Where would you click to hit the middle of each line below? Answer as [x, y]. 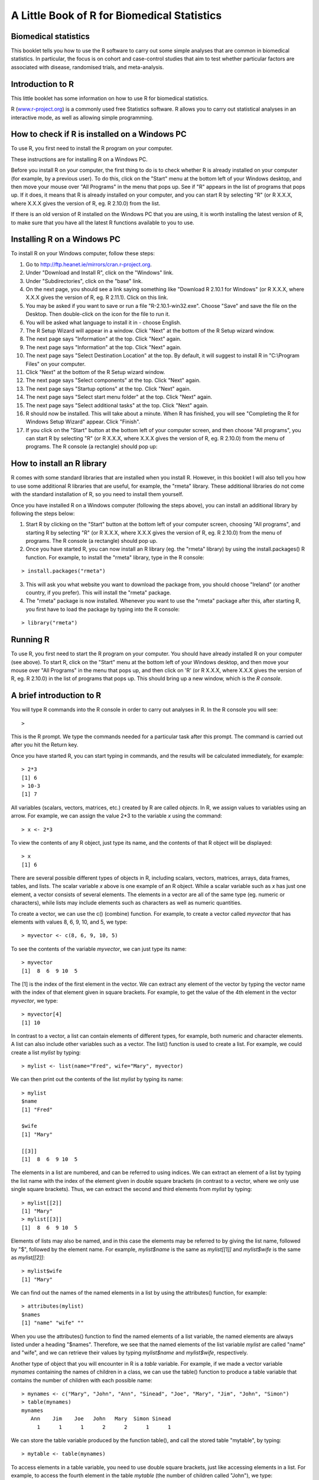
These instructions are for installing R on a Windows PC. [79, 159]
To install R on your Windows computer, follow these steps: [83, 253]
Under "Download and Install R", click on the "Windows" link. [100, 273]
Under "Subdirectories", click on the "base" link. [84, 281]
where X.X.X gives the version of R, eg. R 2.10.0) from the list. [86, 203]
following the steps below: [43, 513]
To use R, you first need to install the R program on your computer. [92, 149]
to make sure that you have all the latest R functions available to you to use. [102, 223]
